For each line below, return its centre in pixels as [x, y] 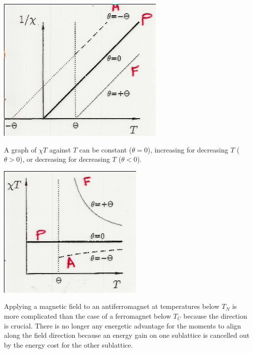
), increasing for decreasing [188, 149]
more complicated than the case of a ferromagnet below [88, 315]
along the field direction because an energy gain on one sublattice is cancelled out [127, 335]
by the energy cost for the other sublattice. [69, 344]
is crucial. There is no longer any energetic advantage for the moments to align [123, 325]
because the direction [215, 315]
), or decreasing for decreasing [65, 159]
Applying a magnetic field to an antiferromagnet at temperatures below [112, 306]
